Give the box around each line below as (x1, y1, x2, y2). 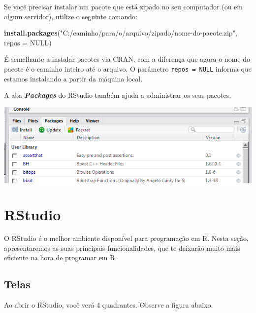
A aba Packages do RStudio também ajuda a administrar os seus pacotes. (4, 90, 231, 100)
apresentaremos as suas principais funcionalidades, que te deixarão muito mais (4, 242, 240, 253)
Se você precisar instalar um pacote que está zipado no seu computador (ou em (4, 1, 243, 11)
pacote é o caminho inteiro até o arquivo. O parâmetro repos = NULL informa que (4, 63, 252, 74)
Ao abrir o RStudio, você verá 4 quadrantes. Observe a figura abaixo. (4, 300, 213, 310)
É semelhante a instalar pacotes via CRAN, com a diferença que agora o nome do (4, 54, 251, 64)
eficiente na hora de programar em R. (4, 252, 117, 263)
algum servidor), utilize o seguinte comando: (4, 11, 137, 21)
